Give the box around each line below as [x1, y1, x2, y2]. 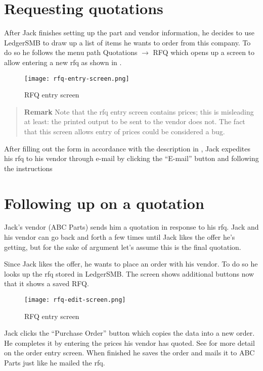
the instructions [4, 163, 53, 173]
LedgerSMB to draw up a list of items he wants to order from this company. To [4, 37, 251, 47]
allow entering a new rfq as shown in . [4, 57, 122, 67]
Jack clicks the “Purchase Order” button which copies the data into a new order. [4, 328, 255, 338]
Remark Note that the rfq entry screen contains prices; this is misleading [24, 106, 254, 117]
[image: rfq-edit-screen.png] [24, 296, 126, 303]
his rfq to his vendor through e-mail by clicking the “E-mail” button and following [4, 153, 259, 164]
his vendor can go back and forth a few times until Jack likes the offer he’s [4, 232, 235, 242]
